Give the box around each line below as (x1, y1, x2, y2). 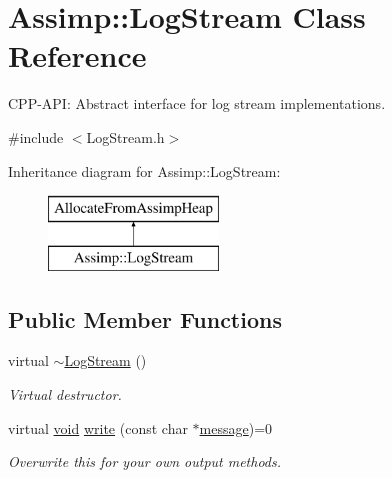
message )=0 (199, 417, 273, 438)
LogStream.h (86, 126, 165, 147)
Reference (8, 35, 147, 76)
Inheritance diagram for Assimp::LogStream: (8, 160, 281, 181)
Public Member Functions (8, 303, 282, 334)
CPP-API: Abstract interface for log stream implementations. (8, 93, 386, 114)
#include (8, 126, 64, 147)
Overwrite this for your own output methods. (8, 451, 282, 472)
